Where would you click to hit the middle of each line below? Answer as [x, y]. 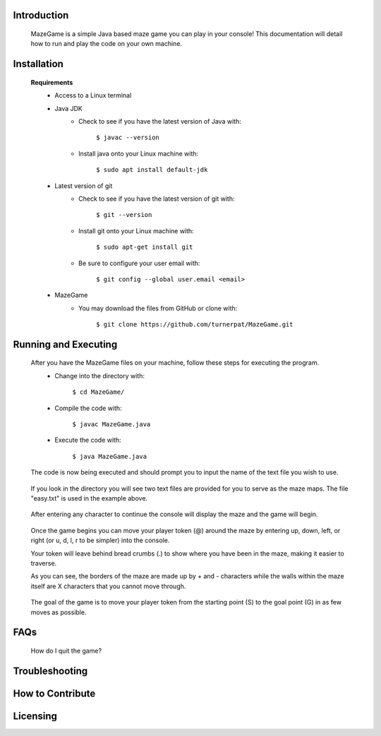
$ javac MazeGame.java [111, 425]
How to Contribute [54, 693]
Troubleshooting [50, 671]
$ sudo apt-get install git [145, 247]
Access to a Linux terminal [93, 95]
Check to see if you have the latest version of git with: [157, 199]
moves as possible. [59, 612]
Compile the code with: [89, 408]
